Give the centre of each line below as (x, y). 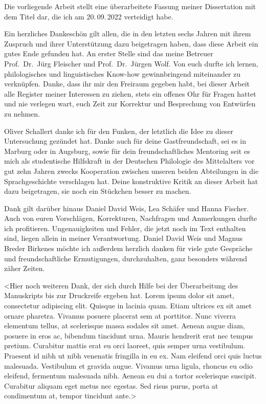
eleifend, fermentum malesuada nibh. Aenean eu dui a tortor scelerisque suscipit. (130, 376)
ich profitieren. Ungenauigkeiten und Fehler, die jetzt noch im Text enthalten (125, 228)
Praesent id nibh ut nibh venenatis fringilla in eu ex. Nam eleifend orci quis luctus (133, 355)
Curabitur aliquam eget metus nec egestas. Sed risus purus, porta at (111, 385)
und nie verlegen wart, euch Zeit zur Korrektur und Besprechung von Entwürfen (130, 104)
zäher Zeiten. (25, 268)
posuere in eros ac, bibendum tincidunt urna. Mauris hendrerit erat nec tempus (129, 335)
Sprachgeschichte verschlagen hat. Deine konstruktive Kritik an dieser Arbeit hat (131, 181)
